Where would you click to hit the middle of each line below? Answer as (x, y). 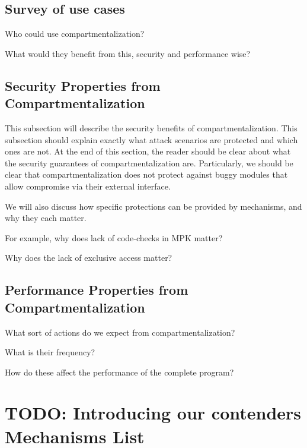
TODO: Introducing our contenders (153, 413)
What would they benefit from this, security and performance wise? (128, 53)
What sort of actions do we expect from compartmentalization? (120, 332)
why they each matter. (46, 218)
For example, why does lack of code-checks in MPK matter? (114, 237)
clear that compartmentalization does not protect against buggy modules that (146, 174)
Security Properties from (83, 85)
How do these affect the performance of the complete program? (119, 372)
